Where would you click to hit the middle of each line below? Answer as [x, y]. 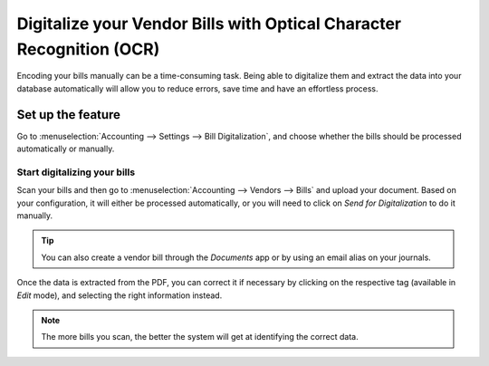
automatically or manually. [66, 149]
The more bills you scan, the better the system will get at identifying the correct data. [200, 337]
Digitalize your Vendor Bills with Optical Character [209, 24]
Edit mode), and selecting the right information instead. [120, 295]
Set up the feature [69, 115]
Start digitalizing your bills [76, 172]
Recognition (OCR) [88, 49]
